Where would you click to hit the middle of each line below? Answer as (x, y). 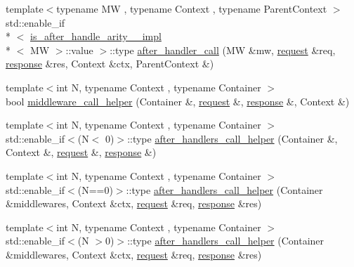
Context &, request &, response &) (81, 152)
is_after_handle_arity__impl (96, 36)
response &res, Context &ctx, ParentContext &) (110, 64)
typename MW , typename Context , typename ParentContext (192, 8)
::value (79, 50)
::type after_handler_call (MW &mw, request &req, (223, 50)
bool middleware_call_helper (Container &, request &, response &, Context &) (178, 101)
